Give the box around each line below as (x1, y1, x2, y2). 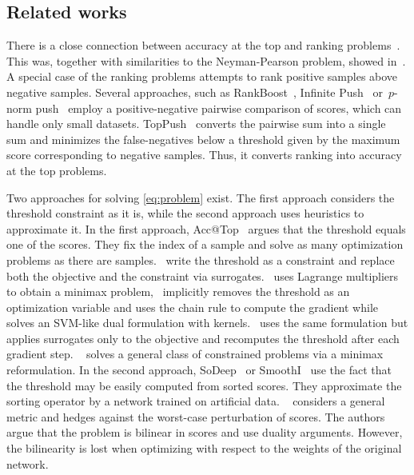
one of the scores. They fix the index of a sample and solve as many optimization (6, 236, 404, 253)
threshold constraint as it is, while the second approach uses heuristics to (6, 205, 364, 222)
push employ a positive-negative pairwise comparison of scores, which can (35, 99, 402, 116)
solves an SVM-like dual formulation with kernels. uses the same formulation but (6, 314, 408, 331)
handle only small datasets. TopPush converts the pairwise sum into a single (6, 115, 386, 132)
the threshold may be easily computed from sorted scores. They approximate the (6, 377, 402, 393)
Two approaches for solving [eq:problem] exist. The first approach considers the (6, 189, 395, 206)
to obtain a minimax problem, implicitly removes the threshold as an (6, 283, 350, 300)
